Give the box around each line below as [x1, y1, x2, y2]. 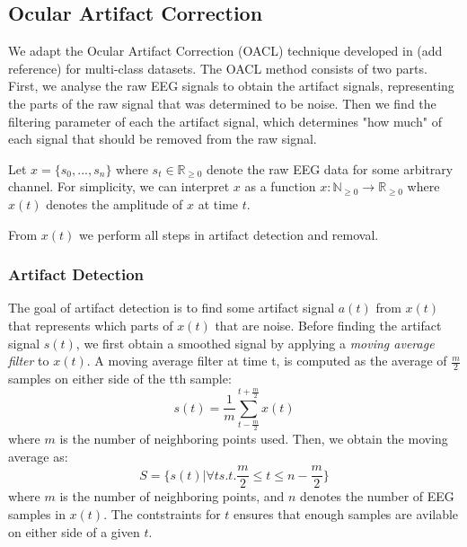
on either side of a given [8, 522, 140, 541]
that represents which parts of [8, 315, 173, 334]
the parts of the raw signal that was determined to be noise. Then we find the [8, 93, 436, 112]
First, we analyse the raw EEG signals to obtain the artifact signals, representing [8, 76, 454, 95]
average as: [8, 446, 68, 465]
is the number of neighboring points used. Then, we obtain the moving [59, 429, 448, 448]
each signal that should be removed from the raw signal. [8, 129, 317, 148]
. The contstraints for [103, 505, 221, 523]
